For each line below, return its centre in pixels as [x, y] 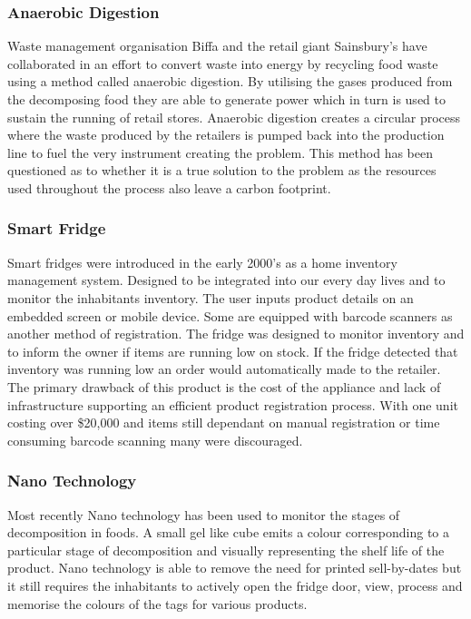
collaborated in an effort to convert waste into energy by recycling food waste [223, 63]
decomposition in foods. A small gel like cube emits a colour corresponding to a [228, 532]
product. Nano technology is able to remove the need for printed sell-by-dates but [235, 568]
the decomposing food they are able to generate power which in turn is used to [226, 99]
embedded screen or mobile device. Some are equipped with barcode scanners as [230, 315]
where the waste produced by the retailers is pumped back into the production [226, 135]
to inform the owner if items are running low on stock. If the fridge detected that [233, 351]
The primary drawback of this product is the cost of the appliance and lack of [224, 386]
